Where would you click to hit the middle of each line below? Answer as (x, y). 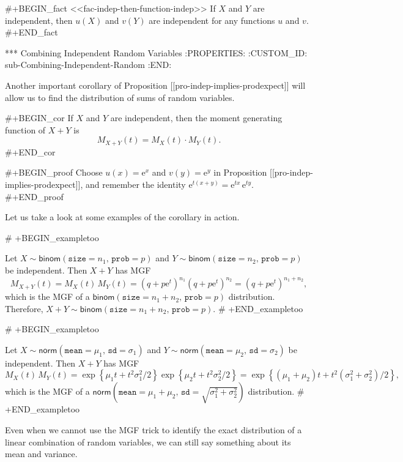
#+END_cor (30, 151)
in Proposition (240, 172)
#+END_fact (31, 32)
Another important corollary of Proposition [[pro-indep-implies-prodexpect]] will (155, 85)
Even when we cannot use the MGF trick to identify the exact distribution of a (153, 430)
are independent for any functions (212, 20)
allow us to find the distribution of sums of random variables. (120, 97)
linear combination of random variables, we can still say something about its (148, 442)
